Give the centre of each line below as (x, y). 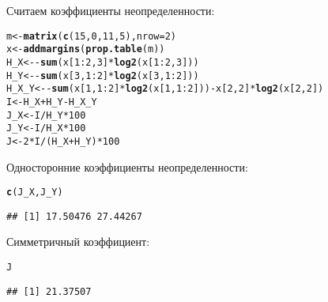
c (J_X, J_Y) (35, 193)
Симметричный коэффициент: (78, 242)
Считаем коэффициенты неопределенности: (111, 10)
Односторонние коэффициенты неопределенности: (127, 166)
